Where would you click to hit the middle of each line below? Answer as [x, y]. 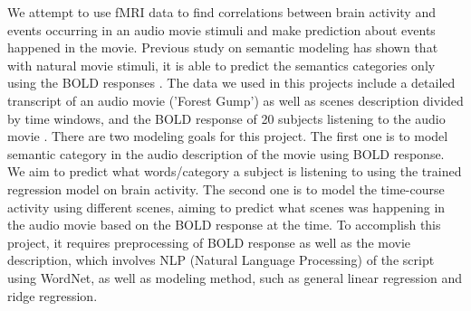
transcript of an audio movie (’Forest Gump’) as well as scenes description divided [235, 100]
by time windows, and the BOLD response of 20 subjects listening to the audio [226, 118]
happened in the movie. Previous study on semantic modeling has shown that [223, 47]
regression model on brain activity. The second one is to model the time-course [226, 188]
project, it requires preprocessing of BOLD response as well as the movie [209, 242]
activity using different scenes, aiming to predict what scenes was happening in [226, 207]
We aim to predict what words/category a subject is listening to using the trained [235, 171]
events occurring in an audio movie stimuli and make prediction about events [221, 29]
